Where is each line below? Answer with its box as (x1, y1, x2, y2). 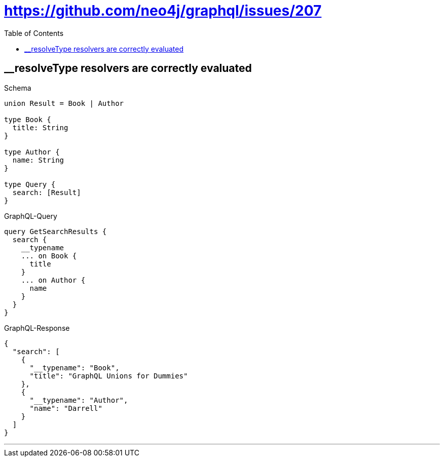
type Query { (4, 180, 56, 188)
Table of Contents (4, 28, 64, 37)
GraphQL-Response (4, 323, 70, 332)
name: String (12, 156, 64, 164)
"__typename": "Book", (29, 363, 120, 372)
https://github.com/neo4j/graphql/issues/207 (4, 2, 322, 19)
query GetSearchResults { (4, 227, 107, 236)
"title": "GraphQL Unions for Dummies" (29, 371, 188, 380)
